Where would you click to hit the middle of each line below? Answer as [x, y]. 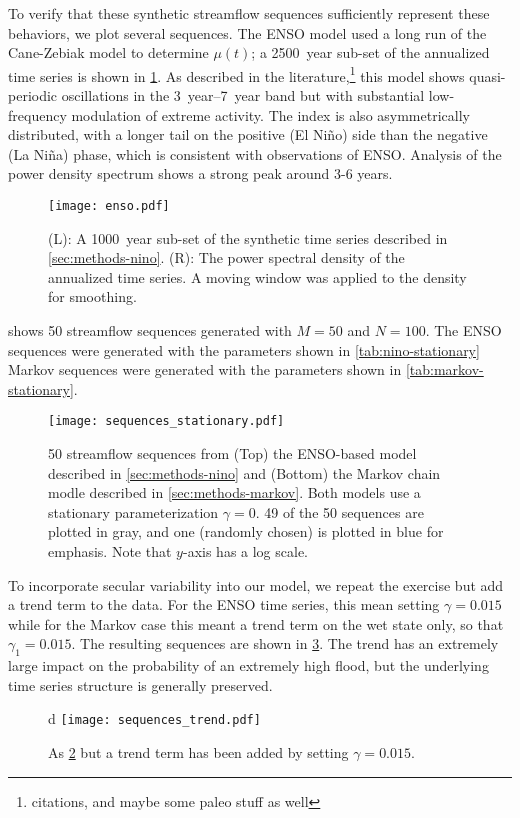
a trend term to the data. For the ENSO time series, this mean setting [224, 604]
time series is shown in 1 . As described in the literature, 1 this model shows [236, 74]
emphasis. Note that [110, 551]
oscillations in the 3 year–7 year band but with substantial [243, 95]
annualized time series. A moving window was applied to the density [257, 276]
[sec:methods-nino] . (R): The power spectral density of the [226, 257]
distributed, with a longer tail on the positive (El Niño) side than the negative [248, 134]
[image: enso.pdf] [109, 206]
